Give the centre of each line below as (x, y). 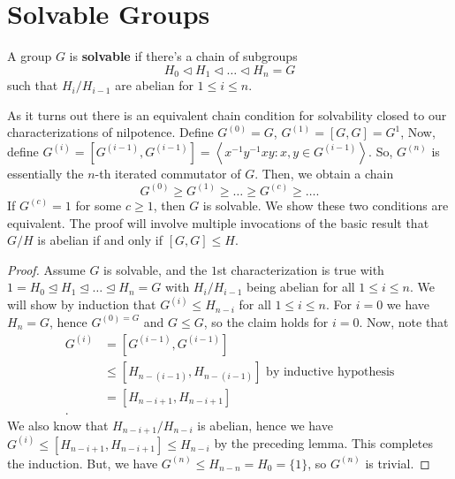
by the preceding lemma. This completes (323, 443)
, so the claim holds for (266, 321)
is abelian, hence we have (265, 425)
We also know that (58, 425)
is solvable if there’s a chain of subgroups (183, 56)
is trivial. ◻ (398, 463)
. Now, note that (404, 321)
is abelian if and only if (100, 240)
